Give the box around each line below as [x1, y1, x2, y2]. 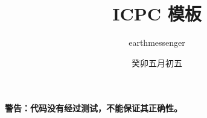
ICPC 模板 [112, 1, 202, 26]
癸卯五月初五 [132, 56, 182, 69]
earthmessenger [129, 36, 185, 49]
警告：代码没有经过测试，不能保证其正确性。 [5, 102, 182, 114]
